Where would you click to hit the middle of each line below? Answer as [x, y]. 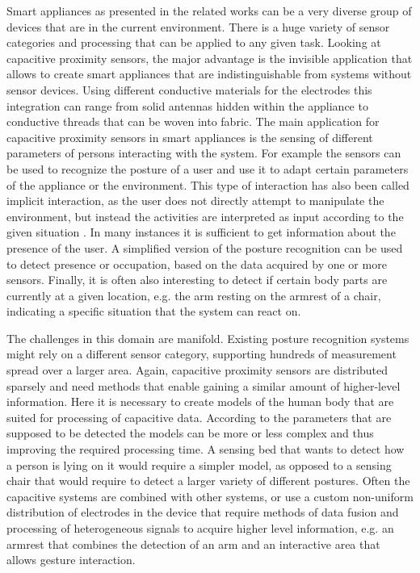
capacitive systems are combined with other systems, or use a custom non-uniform [210, 496]
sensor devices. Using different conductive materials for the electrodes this [189, 89]
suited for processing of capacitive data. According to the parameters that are [199, 417]
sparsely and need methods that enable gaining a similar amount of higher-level [204, 385]
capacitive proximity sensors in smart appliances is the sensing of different [190, 137]
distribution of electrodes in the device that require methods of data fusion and [203, 512]
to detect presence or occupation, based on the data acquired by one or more [197, 263]
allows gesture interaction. [71, 560]
